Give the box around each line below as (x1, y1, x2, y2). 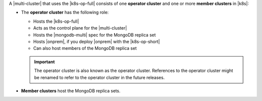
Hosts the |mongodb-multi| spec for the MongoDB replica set (33, 32, 156, 38)
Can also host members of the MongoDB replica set (33, 45, 137, 51)
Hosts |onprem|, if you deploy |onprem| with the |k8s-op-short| (33, 39, 160, 44)
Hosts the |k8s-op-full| (33, 18, 80, 24)
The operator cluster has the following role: (21, 10, 109, 15)
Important (34, 58, 55, 65)
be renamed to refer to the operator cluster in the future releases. (34, 74, 165, 80)
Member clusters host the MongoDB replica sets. (21, 87, 121, 94)
